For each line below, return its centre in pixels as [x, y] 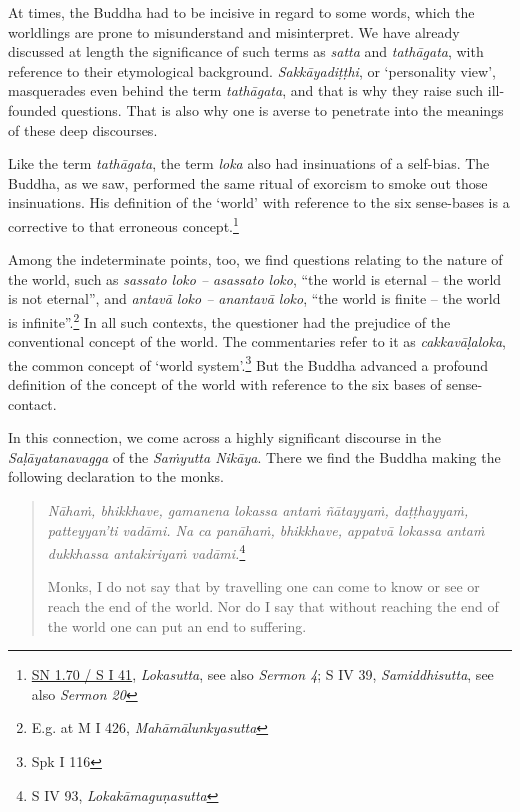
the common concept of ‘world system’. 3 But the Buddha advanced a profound [248, 363]
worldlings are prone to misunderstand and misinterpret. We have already [234, 31]
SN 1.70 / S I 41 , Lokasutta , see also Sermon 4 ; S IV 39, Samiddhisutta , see [262, 674]
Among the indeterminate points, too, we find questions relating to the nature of [255, 259]
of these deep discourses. [83, 129]
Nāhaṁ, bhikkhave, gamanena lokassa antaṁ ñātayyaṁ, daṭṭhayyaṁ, [258, 510]
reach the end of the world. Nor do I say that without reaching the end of [273, 606]
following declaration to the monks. [116, 476]
